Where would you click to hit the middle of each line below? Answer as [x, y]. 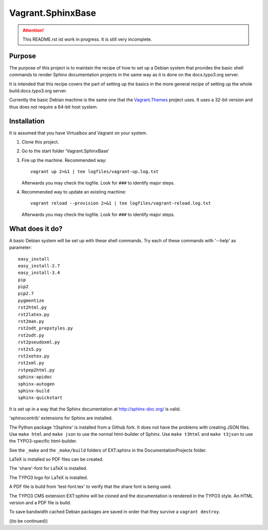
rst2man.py [31, 322]
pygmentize [31, 300]
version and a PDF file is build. [40, 503]
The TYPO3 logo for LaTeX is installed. [49, 477]
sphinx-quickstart [40, 398]
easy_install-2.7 [39, 266]
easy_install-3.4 [39, 273]
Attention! [33, 30]
